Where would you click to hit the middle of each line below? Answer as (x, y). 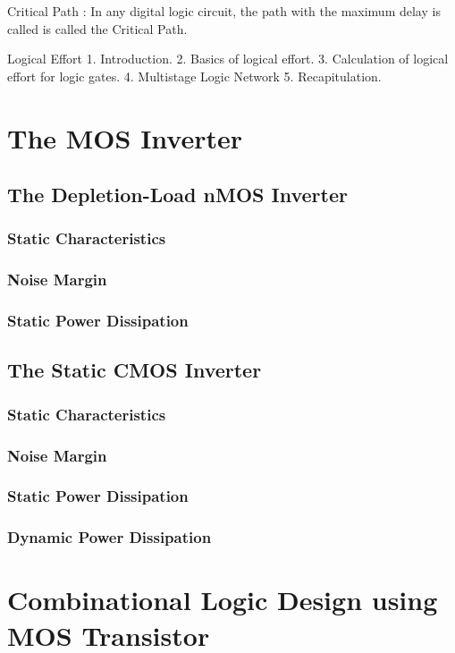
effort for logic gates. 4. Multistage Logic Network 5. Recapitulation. (194, 76)
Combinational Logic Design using (223, 600)
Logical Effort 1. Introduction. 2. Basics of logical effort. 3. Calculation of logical (228, 59)
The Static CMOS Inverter (135, 370)
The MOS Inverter (125, 137)
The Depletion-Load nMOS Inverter (177, 195)
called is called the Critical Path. (97, 28)
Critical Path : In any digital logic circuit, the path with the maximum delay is (224, 11)
